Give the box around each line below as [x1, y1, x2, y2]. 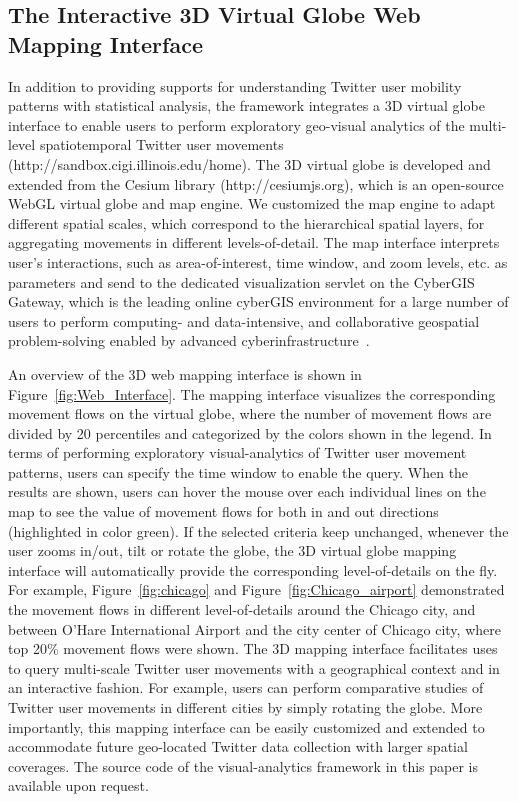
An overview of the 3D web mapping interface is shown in [8, 363, 362, 384]
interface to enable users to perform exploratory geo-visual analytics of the [8, 114, 465, 135]
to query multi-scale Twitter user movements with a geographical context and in [8, 657, 500, 678]
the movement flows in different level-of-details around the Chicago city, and [8, 599, 476, 620]
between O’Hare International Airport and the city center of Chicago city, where [8, 618, 501, 639]
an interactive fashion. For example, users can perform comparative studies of [8, 677, 484, 698]
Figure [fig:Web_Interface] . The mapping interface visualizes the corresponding [8, 383, 496, 404]
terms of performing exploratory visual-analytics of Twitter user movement [8, 442, 467, 463]
